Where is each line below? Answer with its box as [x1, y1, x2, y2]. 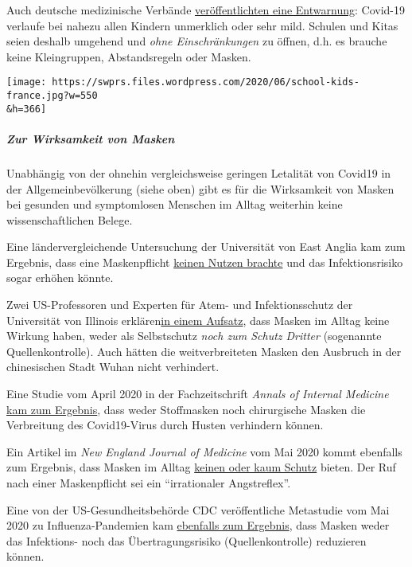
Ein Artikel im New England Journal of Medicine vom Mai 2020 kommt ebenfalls [6, 443, 402, 459]
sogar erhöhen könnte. [6, 269, 114, 286]
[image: [6, 76, 47, 88]
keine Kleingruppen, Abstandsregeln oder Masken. [6, 48, 251, 65]
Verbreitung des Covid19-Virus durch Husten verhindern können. [6, 416, 324, 433]
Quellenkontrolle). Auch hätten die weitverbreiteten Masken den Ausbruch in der [6, 342, 402, 359]
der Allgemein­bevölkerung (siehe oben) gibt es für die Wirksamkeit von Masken [6, 180, 395, 197]
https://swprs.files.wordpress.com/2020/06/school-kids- [52, 76, 360, 88]
